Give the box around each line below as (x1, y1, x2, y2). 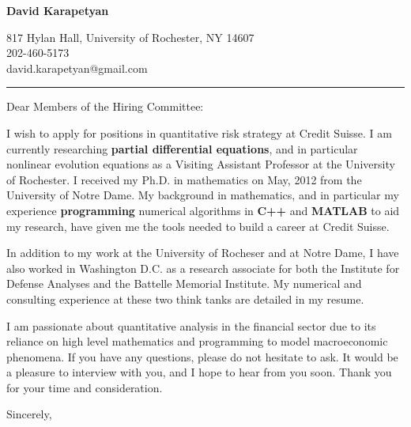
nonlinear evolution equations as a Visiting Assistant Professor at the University (6, 156, 395, 172)
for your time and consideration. (6, 379, 163, 395)
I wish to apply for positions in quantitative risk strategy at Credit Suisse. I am (6, 124, 392, 141)
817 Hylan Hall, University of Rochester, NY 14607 (6, 28, 255, 45)
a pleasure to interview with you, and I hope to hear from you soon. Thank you (6, 364, 392, 380)
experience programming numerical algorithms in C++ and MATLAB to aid (6, 202, 400, 218)
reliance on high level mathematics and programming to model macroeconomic (6, 333, 388, 350)
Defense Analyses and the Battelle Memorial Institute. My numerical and (6, 275, 362, 292)
